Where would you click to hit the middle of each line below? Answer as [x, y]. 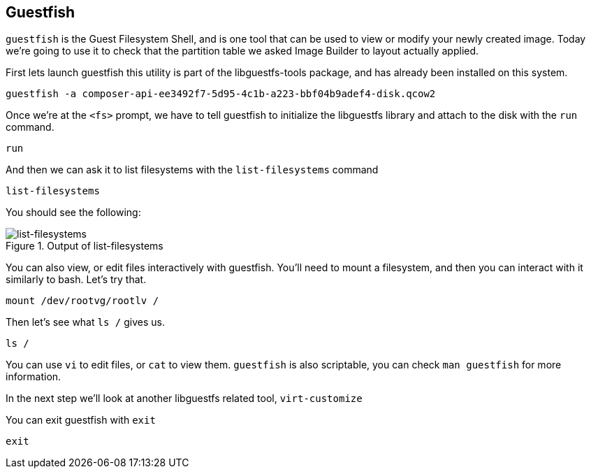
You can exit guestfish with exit [81, 420]
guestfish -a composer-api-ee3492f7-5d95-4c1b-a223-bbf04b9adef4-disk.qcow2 [221, 94]
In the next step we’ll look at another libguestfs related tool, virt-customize [184, 398]
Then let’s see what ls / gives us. [85, 322]
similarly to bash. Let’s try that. [76, 280]
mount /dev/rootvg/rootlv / [82, 301]
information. [34, 377]
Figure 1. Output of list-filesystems [85, 246]
